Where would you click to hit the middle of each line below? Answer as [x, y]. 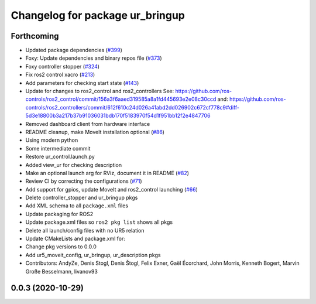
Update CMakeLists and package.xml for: [75, 239]
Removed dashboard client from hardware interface [88, 124]
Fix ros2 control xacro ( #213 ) [60, 75]
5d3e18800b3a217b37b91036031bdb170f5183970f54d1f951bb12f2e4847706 [118, 116]
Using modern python [52, 140]
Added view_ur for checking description [74, 165]
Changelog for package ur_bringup [98, 15]
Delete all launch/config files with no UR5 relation [85, 230]
